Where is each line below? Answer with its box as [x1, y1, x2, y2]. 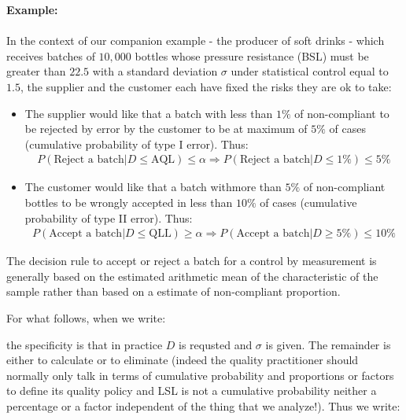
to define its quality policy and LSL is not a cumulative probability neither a [6, 382, 377, 399]
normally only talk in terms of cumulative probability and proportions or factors [6, 367, 394, 383]
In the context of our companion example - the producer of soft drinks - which [6, 32, 385, 49]
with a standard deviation [92, 63, 218, 79]
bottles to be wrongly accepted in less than [24, 193, 233, 210]
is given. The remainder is [265, 336, 391, 352]
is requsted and [179, 336, 253, 352]
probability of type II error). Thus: [24, 209, 193, 226]
